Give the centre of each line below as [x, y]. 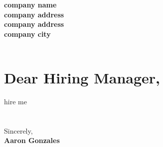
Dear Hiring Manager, [82, 78]
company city [27, 34]
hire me [15, 102]
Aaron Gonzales [32, 140]
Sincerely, [18, 130]
